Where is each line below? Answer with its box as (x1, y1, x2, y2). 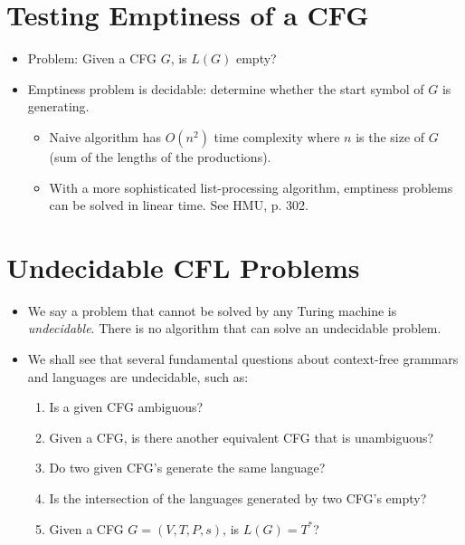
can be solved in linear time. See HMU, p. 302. (49, 196, 308, 215)
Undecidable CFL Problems (6, 248, 360, 285)
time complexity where (214, 127, 340, 146)
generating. (27, 97, 90, 116)
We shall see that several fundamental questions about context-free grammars (27, 349, 459, 368)
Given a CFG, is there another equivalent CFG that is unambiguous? (49, 427, 434, 446)
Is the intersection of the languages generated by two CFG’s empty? (49, 488, 427, 507)
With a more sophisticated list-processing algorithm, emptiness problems (49, 177, 453, 196)
